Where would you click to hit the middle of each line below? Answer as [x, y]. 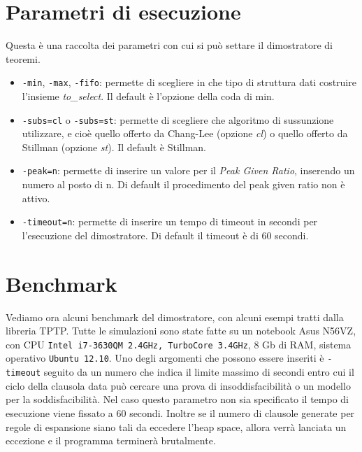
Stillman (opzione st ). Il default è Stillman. [114, 147]
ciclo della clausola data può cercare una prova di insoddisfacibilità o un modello [178, 385]
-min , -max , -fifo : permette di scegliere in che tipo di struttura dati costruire [189, 82]
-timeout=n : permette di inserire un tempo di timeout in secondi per [170, 221]
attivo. [36, 198]
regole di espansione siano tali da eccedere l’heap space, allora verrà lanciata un [176, 426]
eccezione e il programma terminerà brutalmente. [111, 440]
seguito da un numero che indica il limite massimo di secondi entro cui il [199, 372]
